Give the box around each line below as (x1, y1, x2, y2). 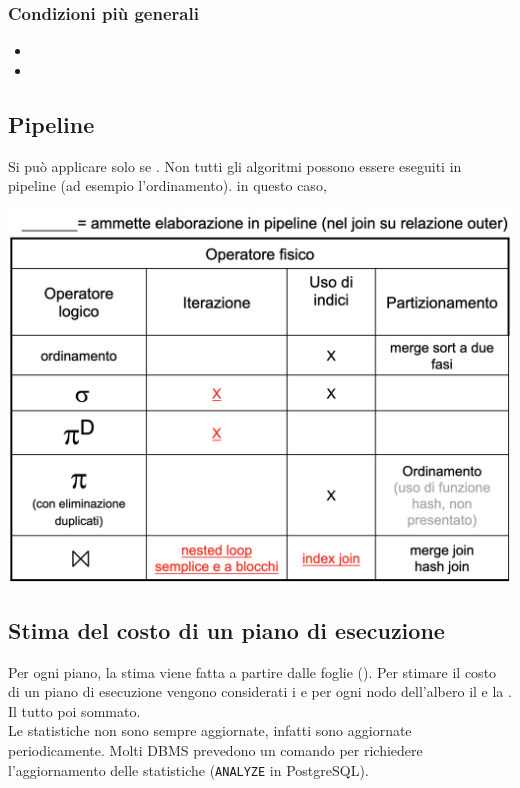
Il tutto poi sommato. (8, 700, 141, 721)
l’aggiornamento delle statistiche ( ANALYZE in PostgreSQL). (8, 759, 369, 780)
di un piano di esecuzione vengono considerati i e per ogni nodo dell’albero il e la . (8, 681, 512, 702)
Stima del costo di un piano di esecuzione (8, 614, 445, 645)
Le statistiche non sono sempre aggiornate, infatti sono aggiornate (8, 720, 412, 741)
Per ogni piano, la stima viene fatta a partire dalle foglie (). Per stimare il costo (8, 661, 497, 682)
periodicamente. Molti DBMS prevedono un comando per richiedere (8, 740, 423, 761)
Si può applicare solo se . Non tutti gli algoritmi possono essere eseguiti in (8, 155, 462, 176)
